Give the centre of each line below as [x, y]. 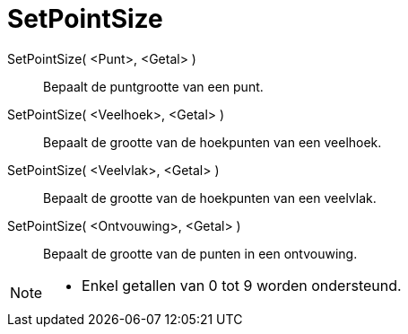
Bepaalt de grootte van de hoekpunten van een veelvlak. [210, 198]
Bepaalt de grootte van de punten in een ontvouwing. [200, 253]
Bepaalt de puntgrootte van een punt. [153, 86]
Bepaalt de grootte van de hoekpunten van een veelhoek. [213, 142]
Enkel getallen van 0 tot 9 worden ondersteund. [242, 285]
